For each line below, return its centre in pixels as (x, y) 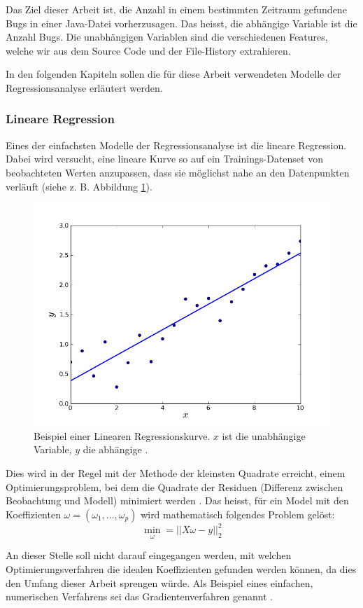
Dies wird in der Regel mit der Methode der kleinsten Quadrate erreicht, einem (176, 472)
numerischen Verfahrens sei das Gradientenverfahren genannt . (140, 596)
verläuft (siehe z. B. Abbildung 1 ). (79, 186)
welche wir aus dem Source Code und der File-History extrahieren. (148, 50)
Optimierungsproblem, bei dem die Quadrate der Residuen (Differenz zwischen (175, 486)
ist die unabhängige (264, 435)
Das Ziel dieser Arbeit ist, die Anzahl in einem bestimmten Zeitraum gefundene (176, 9)
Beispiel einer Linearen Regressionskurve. (122, 435)
